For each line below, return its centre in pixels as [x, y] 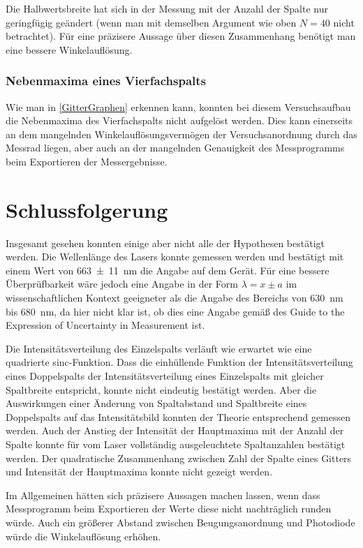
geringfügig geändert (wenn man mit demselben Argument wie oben [151, 22]
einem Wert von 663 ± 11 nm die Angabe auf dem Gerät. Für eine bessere [168, 270]
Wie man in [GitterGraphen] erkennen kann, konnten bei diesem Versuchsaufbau [178, 106]
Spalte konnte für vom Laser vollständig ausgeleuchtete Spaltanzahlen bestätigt [176, 444]
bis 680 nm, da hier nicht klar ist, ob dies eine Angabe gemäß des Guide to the [175, 311]
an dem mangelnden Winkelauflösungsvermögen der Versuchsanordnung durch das [181, 134]
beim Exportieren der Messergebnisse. [87, 161]
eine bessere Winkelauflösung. [69, 49]
